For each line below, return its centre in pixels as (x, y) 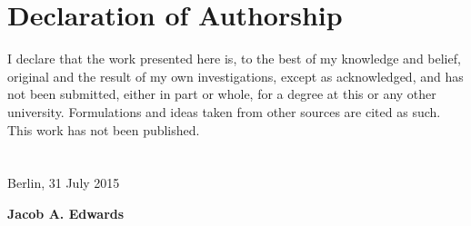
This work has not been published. (104, 129)
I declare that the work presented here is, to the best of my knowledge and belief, (234, 59)
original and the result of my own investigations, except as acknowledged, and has (235, 76)
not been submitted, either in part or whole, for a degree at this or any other (222, 94)
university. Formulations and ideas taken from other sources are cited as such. (224, 111)
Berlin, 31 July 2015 (64, 183)
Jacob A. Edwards (66, 213)
